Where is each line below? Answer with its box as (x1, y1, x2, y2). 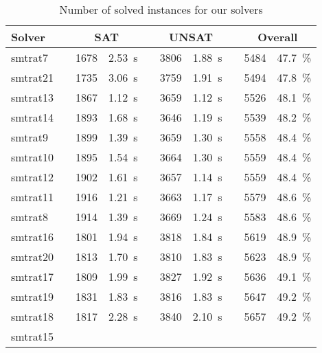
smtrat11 (11, 189, 54, 205)
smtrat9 (11, 129, 48, 145)
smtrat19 (11, 288, 54, 304)
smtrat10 (11, 149, 54, 165)
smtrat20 (11, 249, 54, 264)
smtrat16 (11, 229, 54, 244)
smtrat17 (11, 269, 54, 284)
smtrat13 (11, 89, 54, 105)
